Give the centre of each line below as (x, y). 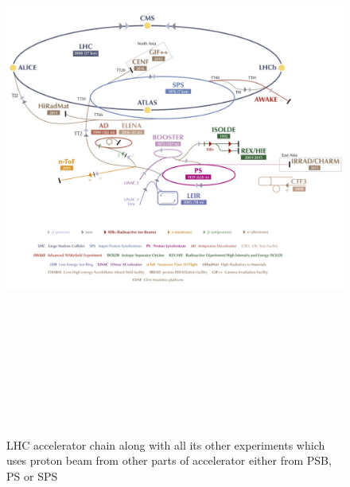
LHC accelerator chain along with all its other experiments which (166, 444)
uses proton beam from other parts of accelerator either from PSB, (169, 460)
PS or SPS (32, 475)
